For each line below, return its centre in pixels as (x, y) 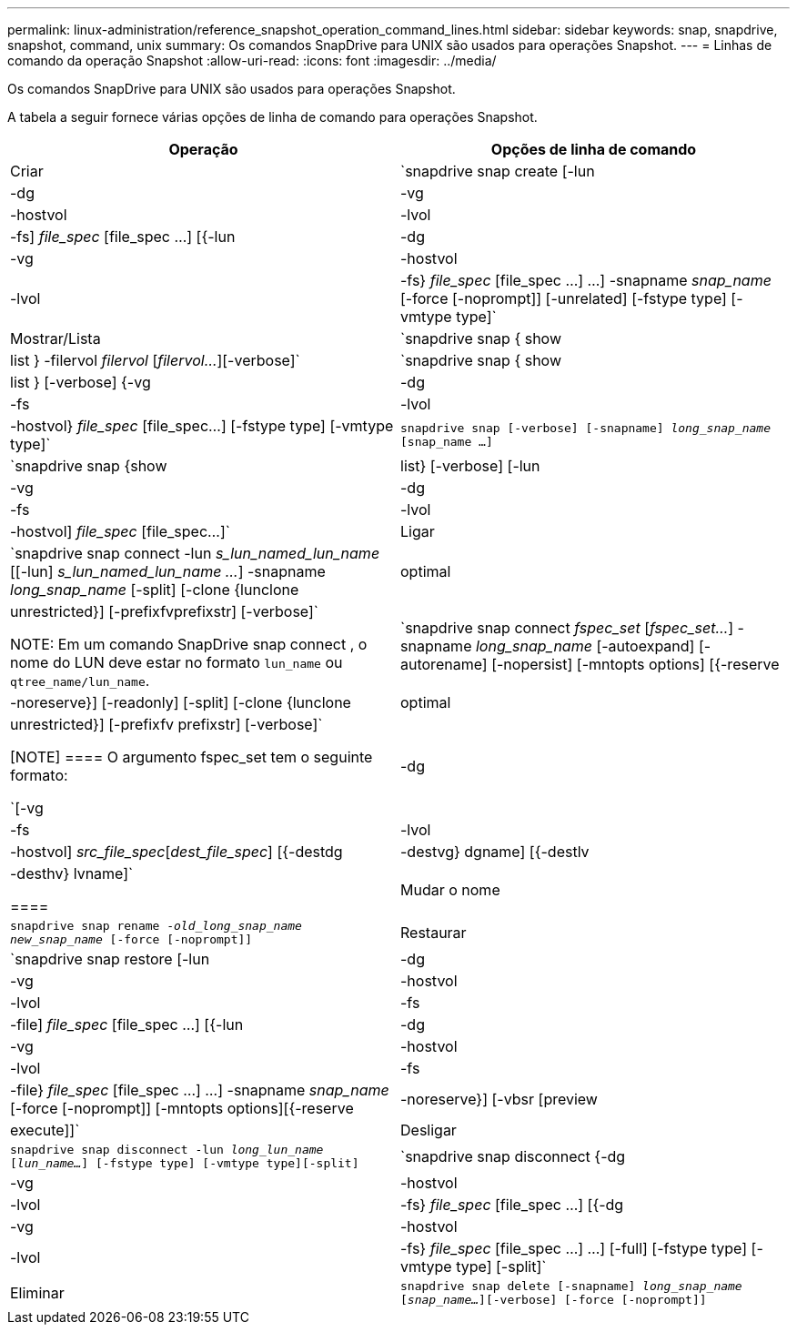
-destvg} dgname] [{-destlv (495, 852)
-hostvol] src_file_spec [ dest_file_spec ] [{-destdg (177, 852)
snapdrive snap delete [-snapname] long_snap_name (571, 1286)
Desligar (429, 1130)
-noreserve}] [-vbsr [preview (499, 1099)
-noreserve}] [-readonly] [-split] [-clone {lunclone (181, 702)
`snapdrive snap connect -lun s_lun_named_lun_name (195, 553)
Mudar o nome (450, 890)
